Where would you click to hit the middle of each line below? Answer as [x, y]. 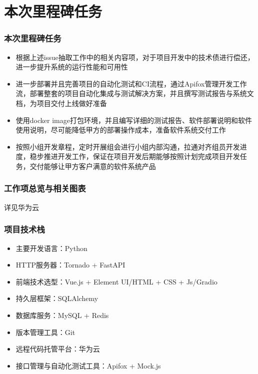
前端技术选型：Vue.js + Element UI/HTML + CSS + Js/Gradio [116, 281]
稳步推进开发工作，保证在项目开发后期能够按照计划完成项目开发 [135, 156]
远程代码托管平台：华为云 [58, 349]
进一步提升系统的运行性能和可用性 [72, 67]
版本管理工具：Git [45, 332]
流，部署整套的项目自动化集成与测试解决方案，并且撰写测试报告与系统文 [135, 93]
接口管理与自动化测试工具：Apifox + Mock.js [88, 365]
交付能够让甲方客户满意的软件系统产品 [93, 166]
